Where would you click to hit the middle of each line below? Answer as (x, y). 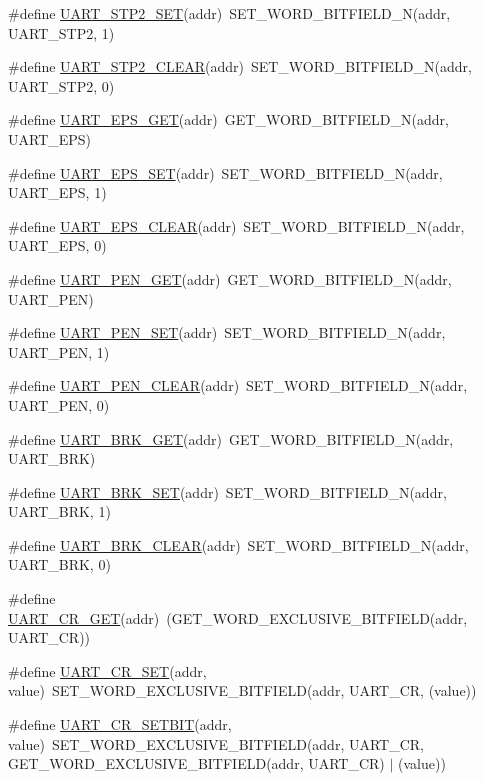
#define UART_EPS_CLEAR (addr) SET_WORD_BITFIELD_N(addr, (236, 225)
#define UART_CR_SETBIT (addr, (120, 724)
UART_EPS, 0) (57, 245)
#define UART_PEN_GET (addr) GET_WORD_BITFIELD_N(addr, (230, 278)
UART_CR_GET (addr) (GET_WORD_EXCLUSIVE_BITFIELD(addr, (238, 617)
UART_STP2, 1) (61, 32)
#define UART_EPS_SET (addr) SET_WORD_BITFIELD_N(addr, (225, 172)
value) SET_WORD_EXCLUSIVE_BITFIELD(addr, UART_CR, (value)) (242, 690)
